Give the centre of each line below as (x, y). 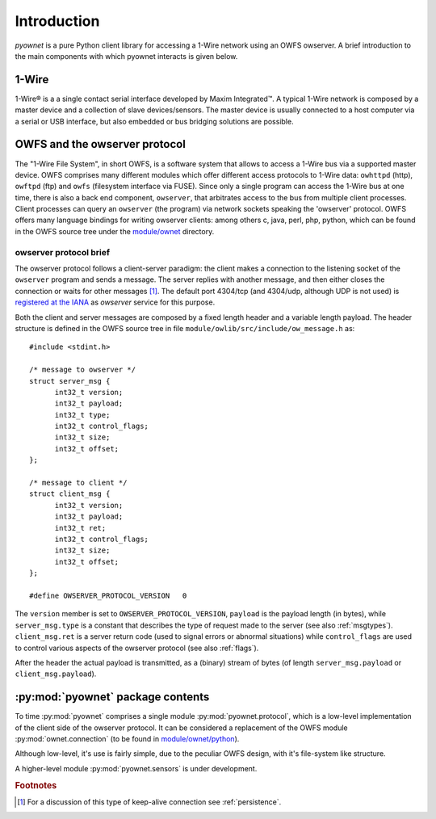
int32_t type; (82, 415)
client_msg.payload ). (56, 674)
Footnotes (36, 785)
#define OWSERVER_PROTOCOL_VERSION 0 (108, 595)
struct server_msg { (70, 381)
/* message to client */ (78, 483)
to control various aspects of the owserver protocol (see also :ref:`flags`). (137, 648)
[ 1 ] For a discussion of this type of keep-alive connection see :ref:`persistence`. (149, 802)
